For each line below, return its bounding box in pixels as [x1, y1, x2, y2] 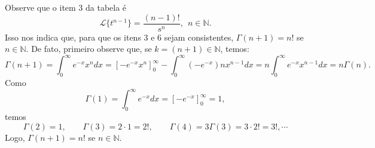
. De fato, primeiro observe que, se [26, 42, 152, 55]
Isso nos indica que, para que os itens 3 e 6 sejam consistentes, [5, 30, 234, 43]
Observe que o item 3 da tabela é [5, 1, 127, 13]
